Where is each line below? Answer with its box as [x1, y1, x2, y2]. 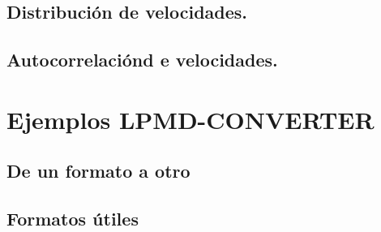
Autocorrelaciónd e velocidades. [6, 47, 278, 72]
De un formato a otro [6, 158, 190, 183]
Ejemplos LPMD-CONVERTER [6, 102, 375, 135]
